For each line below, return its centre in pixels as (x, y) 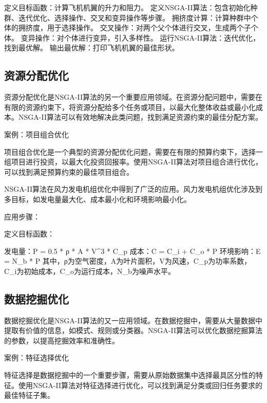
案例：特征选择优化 (36, 358)
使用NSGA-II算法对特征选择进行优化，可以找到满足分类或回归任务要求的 (140, 385)
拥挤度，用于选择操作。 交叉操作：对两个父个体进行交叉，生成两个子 (135, 28)
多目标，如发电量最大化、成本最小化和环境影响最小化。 (98, 199)
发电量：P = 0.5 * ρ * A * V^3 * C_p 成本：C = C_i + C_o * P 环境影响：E (132, 251)
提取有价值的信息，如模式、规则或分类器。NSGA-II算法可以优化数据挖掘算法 (133, 330)
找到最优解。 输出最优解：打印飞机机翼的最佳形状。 (92, 48)
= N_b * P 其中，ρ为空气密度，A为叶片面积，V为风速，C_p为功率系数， (128, 261)
